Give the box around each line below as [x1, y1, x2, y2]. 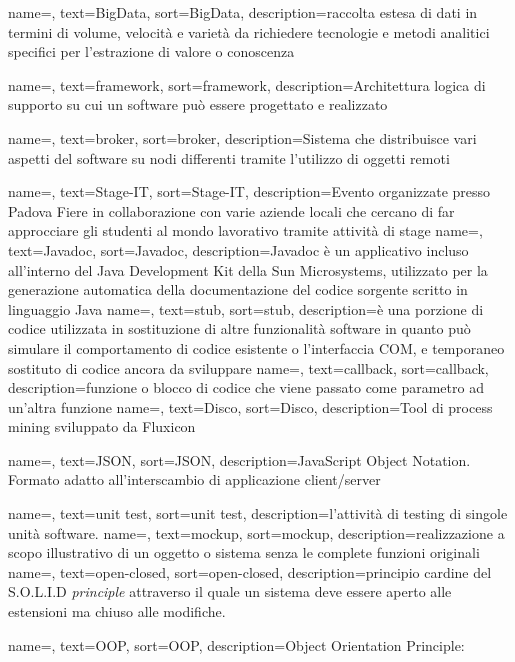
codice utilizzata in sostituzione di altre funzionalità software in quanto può [8, 318, 471, 339]
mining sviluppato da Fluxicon [8, 416, 196, 437]
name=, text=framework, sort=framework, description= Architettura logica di [8, 74, 486, 95]
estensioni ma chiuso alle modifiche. [8, 601, 226, 622]
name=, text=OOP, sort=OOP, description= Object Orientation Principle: [8, 634, 465, 655]
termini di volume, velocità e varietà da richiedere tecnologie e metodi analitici [8, 21, 490, 42]
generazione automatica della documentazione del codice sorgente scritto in [8, 279, 468, 300]
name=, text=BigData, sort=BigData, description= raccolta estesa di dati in [8, 2, 478, 22]
